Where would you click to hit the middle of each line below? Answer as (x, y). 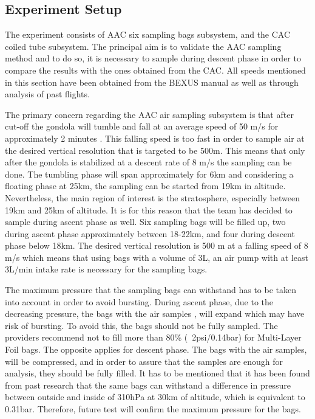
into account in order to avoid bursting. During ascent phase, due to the (139, 301)
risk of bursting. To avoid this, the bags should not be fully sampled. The (141, 325)
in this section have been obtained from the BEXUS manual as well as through (152, 82)
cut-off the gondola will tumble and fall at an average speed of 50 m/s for (142, 126)
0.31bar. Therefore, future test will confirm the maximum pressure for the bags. (153, 409)
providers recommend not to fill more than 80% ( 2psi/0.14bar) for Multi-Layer (153, 337)
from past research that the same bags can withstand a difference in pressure (148, 385)
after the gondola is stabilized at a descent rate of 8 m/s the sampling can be (148, 162)
